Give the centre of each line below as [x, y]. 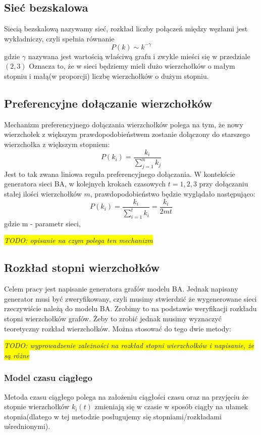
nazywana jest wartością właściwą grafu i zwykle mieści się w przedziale [139, 56]
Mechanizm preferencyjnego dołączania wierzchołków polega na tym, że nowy [124, 124]
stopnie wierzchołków [37, 406]
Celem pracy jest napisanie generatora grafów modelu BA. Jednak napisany [121, 289]
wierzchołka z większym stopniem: [57, 144]
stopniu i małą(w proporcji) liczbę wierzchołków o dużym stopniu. [107, 76]
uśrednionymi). [27, 426]
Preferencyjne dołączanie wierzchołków [108, 103]
